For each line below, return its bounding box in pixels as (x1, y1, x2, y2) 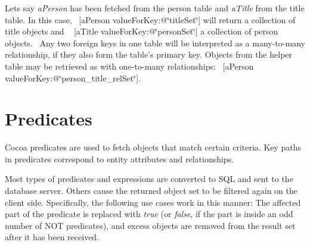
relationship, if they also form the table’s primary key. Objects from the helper (5, 48, 293, 61)
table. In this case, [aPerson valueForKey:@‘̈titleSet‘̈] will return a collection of (5, 13, 296, 26)
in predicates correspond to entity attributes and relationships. (5, 152, 234, 165)
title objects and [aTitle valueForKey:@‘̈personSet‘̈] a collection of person (5, 25, 278, 37)
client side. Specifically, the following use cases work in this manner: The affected (5, 196, 301, 208)
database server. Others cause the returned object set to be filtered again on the (5, 184, 297, 197)
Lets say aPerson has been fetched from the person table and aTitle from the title (5, 2, 305, 14)
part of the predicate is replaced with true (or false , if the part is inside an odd (5, 208, 293, 220)
